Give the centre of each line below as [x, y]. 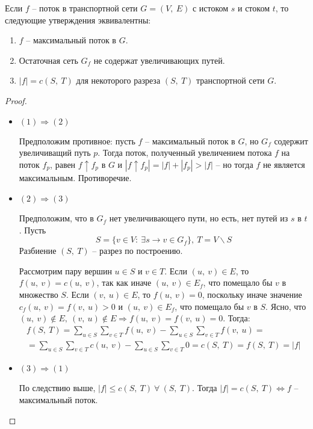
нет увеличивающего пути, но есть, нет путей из [199, 218]
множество [39, 295]
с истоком [210, 8]
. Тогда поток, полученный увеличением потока [185, 153]
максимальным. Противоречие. [75, 178]
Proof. [16, 100]
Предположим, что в [56, 218]
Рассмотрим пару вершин [65, 270]
